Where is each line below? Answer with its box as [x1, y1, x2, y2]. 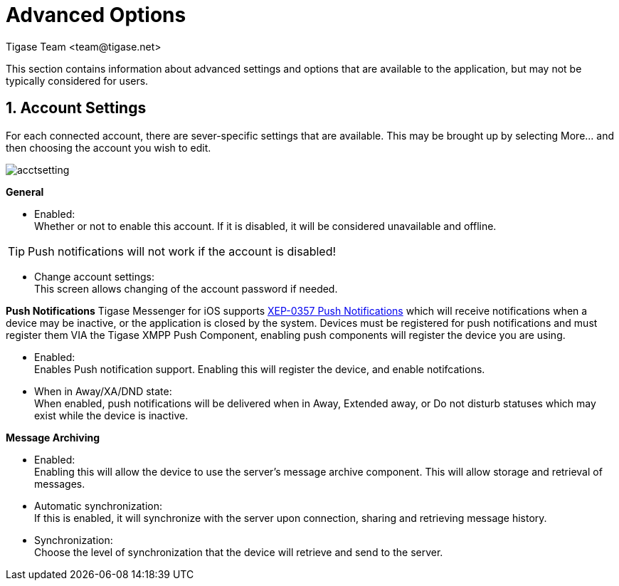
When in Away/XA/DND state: [34, 384, 172, 397]
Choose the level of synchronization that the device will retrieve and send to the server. [34, 545, 443, 558]
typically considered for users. [6, 74, 149, 87]
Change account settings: [34, 270, 155, 283]
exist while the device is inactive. [34, 409, 189, 422]
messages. [34, 477, 85, 490]
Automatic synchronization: [34, 499, 162, 512]
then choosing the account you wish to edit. [6, 141, 211, 154]
